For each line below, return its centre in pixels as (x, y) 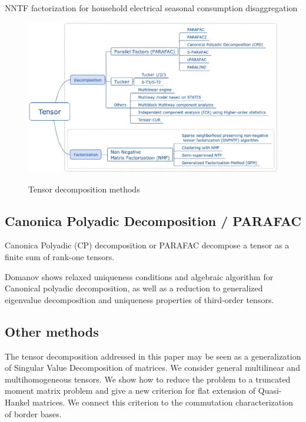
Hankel (17, 402)
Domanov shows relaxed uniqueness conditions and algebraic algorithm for (139, 276)
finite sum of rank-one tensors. (60, 257)
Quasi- (270, 391)
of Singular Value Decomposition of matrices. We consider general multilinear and (152, 368)
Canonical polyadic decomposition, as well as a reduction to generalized (134, 288)
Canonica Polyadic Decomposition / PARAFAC (153, 220)
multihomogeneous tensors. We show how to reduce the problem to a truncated (148, 379)
